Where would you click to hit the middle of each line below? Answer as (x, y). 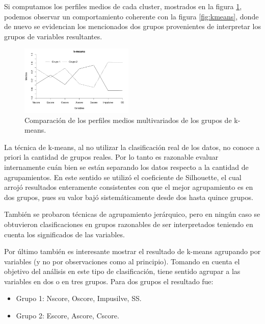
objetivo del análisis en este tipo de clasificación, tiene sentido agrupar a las (122, 271)
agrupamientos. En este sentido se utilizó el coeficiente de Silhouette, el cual (123, 177)
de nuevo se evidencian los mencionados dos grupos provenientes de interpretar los (132, 26)
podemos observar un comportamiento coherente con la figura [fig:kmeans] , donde (131, 16)
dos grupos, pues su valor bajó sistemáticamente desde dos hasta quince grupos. (129, 197)
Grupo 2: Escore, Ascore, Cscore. (68, 316)
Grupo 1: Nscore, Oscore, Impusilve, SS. (79, 298)
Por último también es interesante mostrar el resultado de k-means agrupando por (132, 251)
